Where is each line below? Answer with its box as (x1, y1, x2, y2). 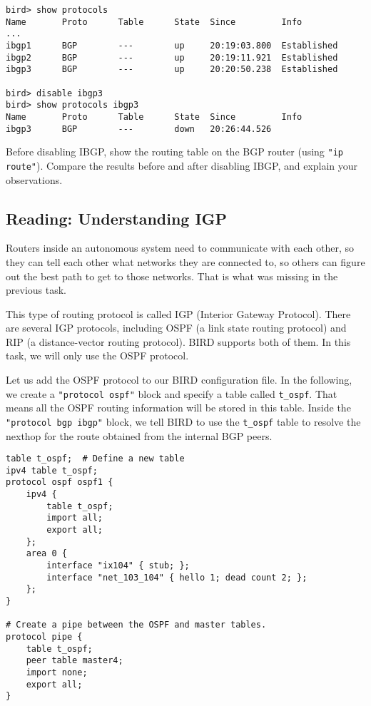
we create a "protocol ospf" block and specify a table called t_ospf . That (6, 386, 337, 401)
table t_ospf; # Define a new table (6, 454, 185, 464)
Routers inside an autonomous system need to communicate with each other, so (6, 240, 354, 255)
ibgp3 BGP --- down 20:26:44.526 (6, 123, 272, 134)
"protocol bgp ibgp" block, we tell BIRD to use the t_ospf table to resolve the (6, 414, 361, 429)
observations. (6, 172, 63, 187)
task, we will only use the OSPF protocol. (6, 348, 189, 363)
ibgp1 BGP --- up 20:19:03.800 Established (6, 40, 338, 51)
